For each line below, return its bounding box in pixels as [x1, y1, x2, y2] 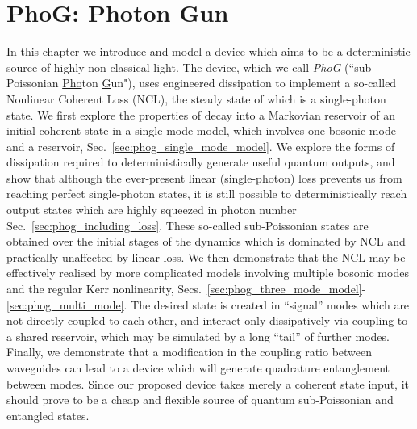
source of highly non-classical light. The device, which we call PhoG [6, 58, 341, 75]
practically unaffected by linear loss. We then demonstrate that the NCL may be [6, 248, 406, 265]
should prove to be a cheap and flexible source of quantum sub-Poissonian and [6, 391, 394, 408]
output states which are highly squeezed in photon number [6, 201, 297, 218]
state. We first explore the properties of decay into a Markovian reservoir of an [6, 106, 396, 123]
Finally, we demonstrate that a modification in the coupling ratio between [6, 343, 373, 360]
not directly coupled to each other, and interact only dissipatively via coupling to [6, 312, 408, 329]
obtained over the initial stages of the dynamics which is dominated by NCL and [6, 233, 406, 250]
